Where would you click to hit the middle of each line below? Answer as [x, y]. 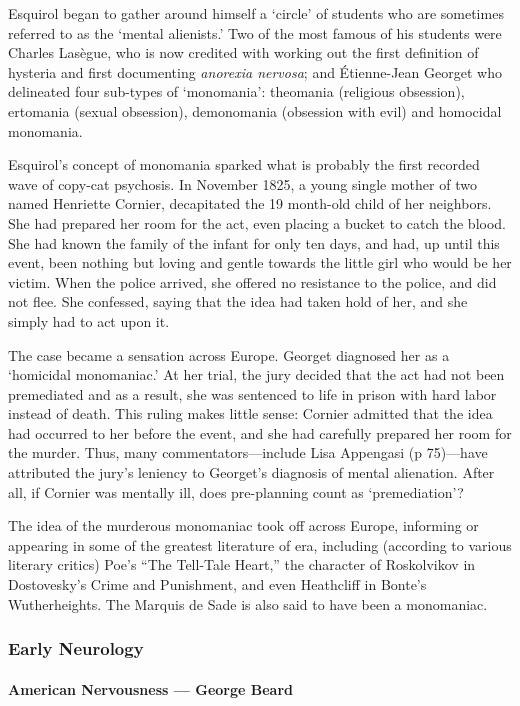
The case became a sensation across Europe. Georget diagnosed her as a [229, 354]
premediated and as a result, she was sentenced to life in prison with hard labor [252, 393]
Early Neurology [76, 648]
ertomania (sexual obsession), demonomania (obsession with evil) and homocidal [255, 110]
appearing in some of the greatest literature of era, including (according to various [260, 544]
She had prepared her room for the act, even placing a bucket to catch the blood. [257, 222]
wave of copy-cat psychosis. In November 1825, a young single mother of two [242, 183]
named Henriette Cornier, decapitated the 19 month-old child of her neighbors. [250, 203]
